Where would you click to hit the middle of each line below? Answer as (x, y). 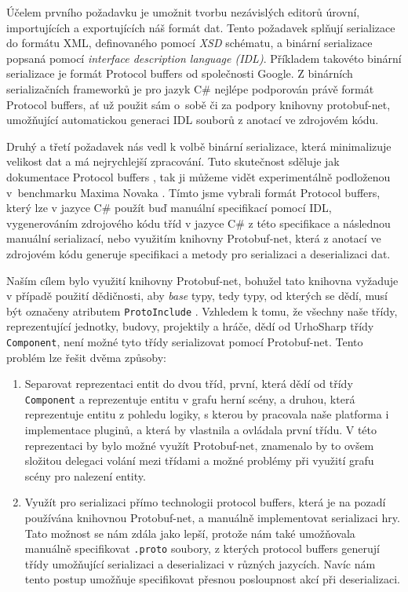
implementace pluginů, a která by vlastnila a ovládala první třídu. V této (201, 430)
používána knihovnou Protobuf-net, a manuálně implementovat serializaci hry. (212, 517)
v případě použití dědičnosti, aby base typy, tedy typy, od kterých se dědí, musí (197, 296)
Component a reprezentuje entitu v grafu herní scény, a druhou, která (190, 398)
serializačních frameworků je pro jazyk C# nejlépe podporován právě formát (190, 88)
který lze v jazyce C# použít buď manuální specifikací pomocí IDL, (169, 208)
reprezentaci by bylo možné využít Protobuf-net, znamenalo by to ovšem (199, 445)
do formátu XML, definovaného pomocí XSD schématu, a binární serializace (189, 43)
